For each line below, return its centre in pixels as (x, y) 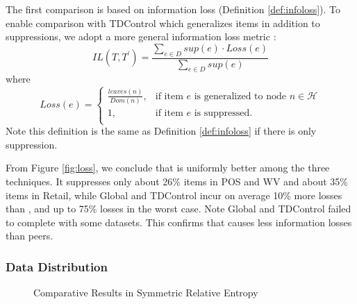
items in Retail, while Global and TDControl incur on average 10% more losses (174, 195)
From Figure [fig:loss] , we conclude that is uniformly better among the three (168, 168)
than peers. (30, 236)
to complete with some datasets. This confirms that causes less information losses (179, 222)
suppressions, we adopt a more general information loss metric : (141, 36)
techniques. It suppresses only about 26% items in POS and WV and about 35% (177, 181)
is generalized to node (240, 96)
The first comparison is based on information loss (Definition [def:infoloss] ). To (173, 9)
